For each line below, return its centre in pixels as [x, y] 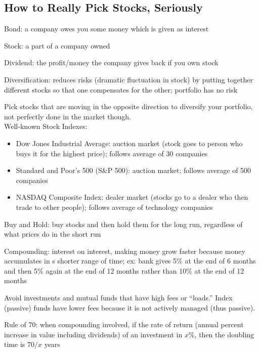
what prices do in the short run [53, 234]
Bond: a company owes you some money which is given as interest [106, 29]
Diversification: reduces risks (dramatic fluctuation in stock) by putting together [128, 79]
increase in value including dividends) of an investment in [93, 334]
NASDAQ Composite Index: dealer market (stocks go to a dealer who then [132, 197]
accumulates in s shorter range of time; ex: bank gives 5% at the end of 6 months [130, 261]
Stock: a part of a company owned [57, 45]
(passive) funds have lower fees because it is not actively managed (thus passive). [130, 307]
